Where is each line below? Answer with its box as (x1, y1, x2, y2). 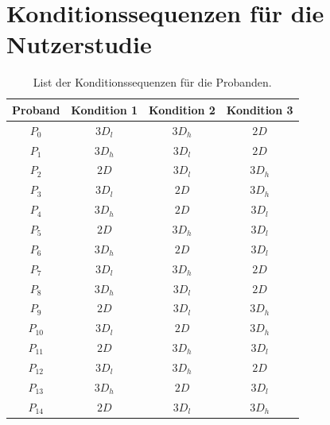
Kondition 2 (149, 101, 215, 118)
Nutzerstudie (6, 28, 152, 60)
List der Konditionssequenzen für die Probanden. (33, 74, 272, 91)
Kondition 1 (71, 101, 138, 118)
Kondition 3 (226, 101, 293, 118)
